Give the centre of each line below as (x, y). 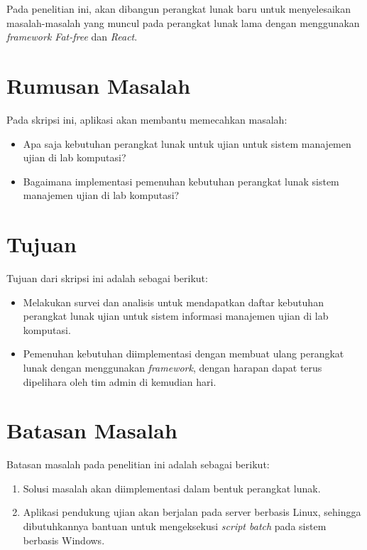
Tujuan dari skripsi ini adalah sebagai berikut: (107, 278)
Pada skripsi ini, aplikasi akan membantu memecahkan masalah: (147, 119)
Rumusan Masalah (99, 85)
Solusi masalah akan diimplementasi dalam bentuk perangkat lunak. (172, 488)
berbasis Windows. (64, 540)
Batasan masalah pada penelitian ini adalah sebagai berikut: (138, 464)
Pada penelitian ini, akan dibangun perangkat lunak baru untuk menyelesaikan (179, 9)
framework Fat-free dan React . (72, 37)
